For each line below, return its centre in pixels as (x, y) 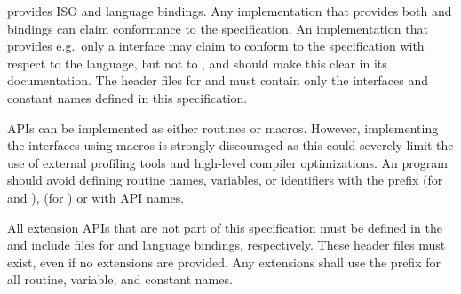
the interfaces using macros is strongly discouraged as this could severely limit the (230, 145)
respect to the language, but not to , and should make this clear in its (197, 63)
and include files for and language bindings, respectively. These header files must (227, 245)
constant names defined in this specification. (127, 97)
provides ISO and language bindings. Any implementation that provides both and (230, 11)
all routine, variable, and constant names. (120, 279)
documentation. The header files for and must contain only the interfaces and (218, 80)
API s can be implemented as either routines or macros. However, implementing (223, 127)
